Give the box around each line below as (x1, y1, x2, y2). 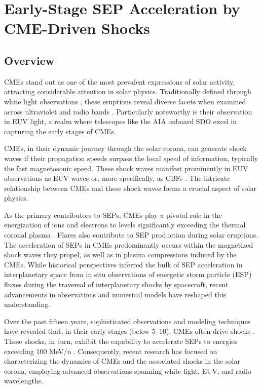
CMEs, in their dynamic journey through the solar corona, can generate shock (4, 143, 247, 153)
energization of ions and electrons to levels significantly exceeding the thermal (4, 219, 246, 230)
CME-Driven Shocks (4, 18, 151, 38)
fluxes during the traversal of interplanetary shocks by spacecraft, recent (4, 279, 229, 290)
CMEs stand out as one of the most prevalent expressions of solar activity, (4, 76, 235, 87)
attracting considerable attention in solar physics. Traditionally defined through (4, 86, 251, 97)
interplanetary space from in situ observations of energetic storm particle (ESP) (4, 269, 252, 280)
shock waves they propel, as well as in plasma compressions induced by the (4, 249, 237, 260)
